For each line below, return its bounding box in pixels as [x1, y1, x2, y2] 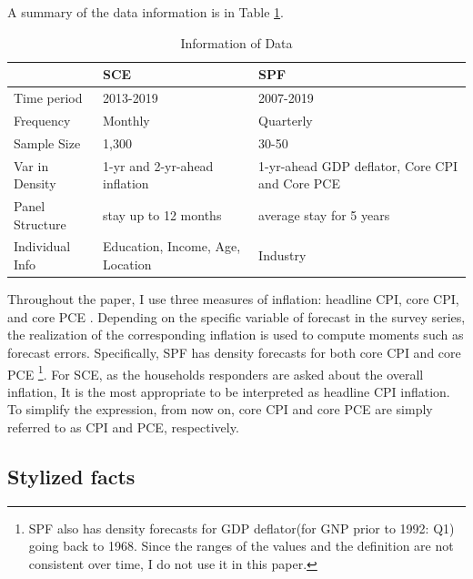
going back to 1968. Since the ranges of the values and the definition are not [28, 536, 454, 555]
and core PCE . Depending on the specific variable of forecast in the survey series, [7, 307, 466, 326]
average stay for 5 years [258, 205, 390, 224]
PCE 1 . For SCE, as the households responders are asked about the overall [7, 361, 424, 383]
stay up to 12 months [102, 205, 222, 224]
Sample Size [14, 133, 81, 152]
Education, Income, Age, [102, 237, 241, 256]
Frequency [14, 110, 71, 129]
